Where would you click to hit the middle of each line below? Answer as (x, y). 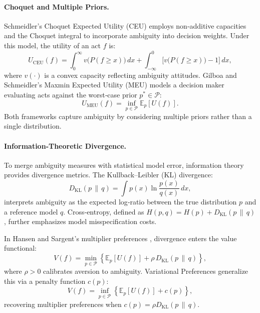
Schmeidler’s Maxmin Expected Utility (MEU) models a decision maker (114, 85)
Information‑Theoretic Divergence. (65, 145)
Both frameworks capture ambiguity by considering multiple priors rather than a (128, 116)
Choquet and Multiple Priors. (57, 6)
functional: (20, 248)
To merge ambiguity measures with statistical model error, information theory (124, 165)
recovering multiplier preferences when (63, 304)
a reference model (31, 211)
